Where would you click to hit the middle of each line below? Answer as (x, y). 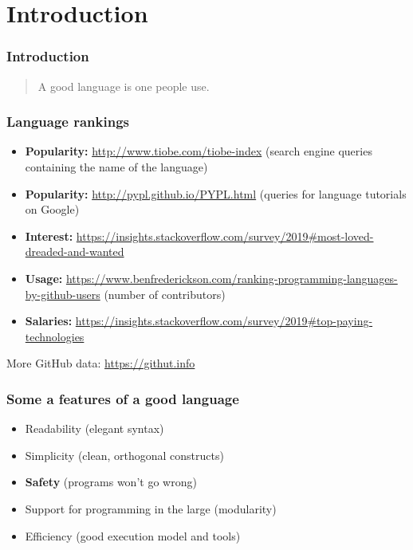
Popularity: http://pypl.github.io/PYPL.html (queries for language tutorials (216, 193)
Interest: (49, 236)
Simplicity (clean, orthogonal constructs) (124, 455)
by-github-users (63, 294)
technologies (55, 336)
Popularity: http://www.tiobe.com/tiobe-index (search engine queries (199, 151)
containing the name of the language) (116, 167)
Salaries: (49, 321)
